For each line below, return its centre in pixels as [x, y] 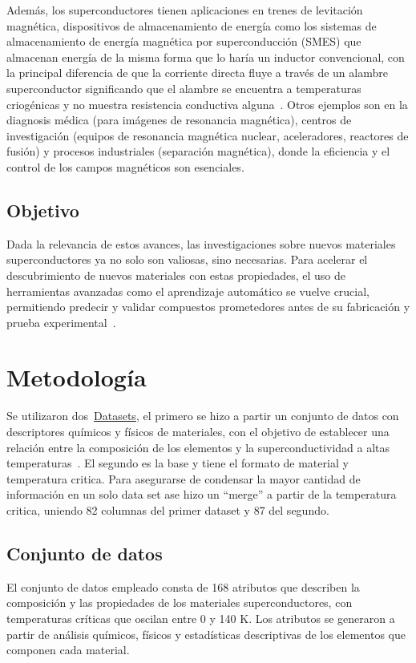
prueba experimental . [61, 322]
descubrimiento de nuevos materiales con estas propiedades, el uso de [176, 275]
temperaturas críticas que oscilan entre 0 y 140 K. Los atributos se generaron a [201, 618]
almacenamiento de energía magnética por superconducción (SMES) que [184, 41]
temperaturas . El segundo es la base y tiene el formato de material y [178, 463]
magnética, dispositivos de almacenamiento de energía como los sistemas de [192, 25]
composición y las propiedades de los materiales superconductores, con [180, 602]
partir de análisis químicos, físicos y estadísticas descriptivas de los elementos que [206, 634]
